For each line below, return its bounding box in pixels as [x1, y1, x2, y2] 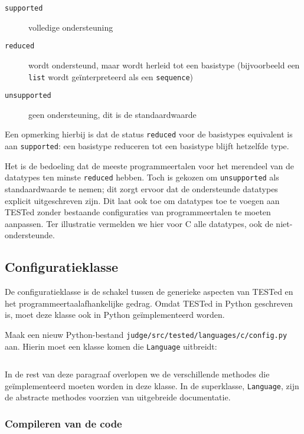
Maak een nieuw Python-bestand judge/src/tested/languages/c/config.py [5, 328, 287, 340]
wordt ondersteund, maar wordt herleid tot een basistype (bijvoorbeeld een [28, 58, 300, 71]
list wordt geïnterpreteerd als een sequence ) [28, 70, 194, 83]
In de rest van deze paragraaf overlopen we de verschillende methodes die [5, 368, 270, 380]
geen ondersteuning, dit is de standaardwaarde [28, 108, 197, 120]
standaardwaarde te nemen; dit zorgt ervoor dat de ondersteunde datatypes [5, 182, 278, 195]
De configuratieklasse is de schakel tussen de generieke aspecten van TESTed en [5, 285, 293, 298]
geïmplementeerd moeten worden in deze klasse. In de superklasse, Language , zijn [5, 379, 299, 392]
